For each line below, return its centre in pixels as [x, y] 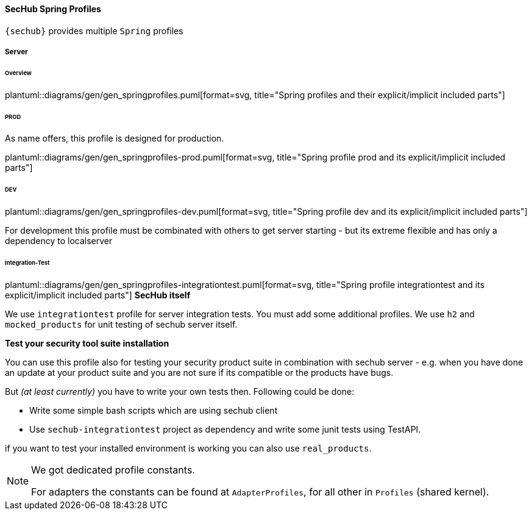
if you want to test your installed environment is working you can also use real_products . [188, 448]
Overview [18, 73]
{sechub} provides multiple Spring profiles [94, 31]
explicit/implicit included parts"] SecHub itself [98, 295]
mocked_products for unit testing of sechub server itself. [121, 324]
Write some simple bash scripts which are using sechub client [154, 410]
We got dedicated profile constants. [113, 470]
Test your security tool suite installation [87, 343]
